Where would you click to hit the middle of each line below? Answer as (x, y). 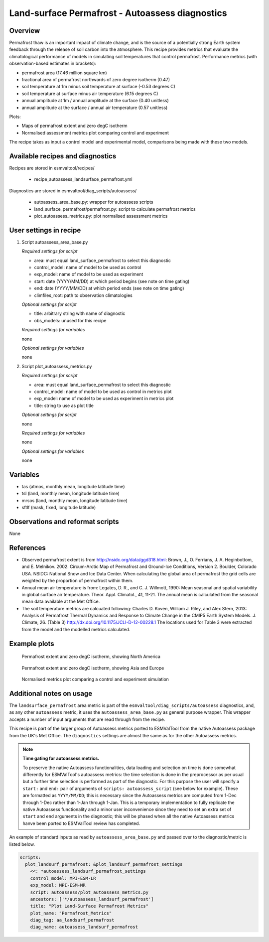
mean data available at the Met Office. (61, 602)
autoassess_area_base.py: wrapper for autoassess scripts (94, 202)
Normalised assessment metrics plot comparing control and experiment (95, 133)
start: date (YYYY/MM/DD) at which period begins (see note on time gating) (112, 281)
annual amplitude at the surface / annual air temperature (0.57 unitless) (95, 108)
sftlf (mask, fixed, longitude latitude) (59, 508)
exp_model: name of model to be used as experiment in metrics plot (104, 399)
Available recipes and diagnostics (63, 156)
